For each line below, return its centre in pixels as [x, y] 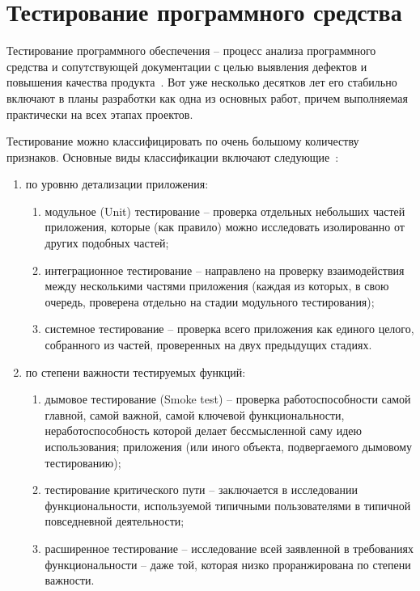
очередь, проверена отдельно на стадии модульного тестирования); [210, 301]
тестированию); [83, 462]
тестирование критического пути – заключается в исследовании [201, 490]
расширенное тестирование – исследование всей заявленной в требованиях [229, 548]
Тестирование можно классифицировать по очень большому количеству [183, 141]
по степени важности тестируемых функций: [136, 371]
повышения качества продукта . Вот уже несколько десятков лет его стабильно [202, 82]
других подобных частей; [107, 243]
